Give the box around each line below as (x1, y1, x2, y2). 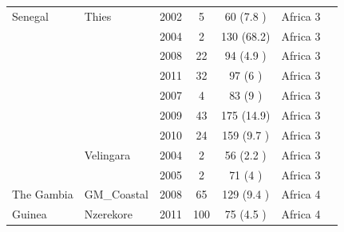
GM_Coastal (84, 186, 149, 203)
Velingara (84, 146, 131, 163)
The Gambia (12, 186, 73, 203)
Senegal (12, 7, 49, 24)
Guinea (12, 206, 47, 222)
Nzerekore (84, 206, 133, 222)
